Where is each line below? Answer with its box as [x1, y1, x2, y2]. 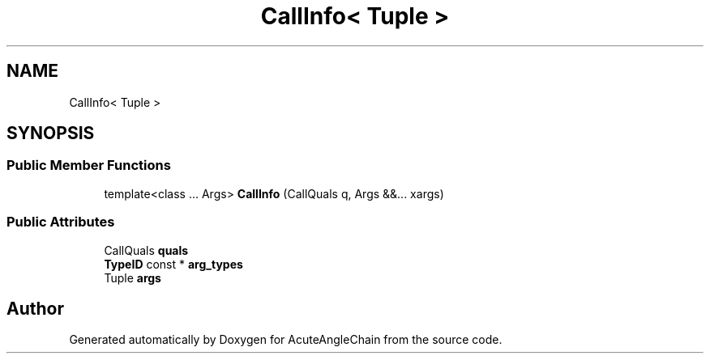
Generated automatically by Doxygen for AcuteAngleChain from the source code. [69, 332, 503, 347]
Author [6, 298, 64, 319]
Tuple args [104, 270, 161, 285]
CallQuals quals [104, 243, 189, 257]
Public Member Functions [6, 157, 171, 174]
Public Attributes [6, 214, 115, 231]
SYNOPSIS [6, 123, 95, 144]
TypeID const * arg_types [104, 256, 243, 271]
